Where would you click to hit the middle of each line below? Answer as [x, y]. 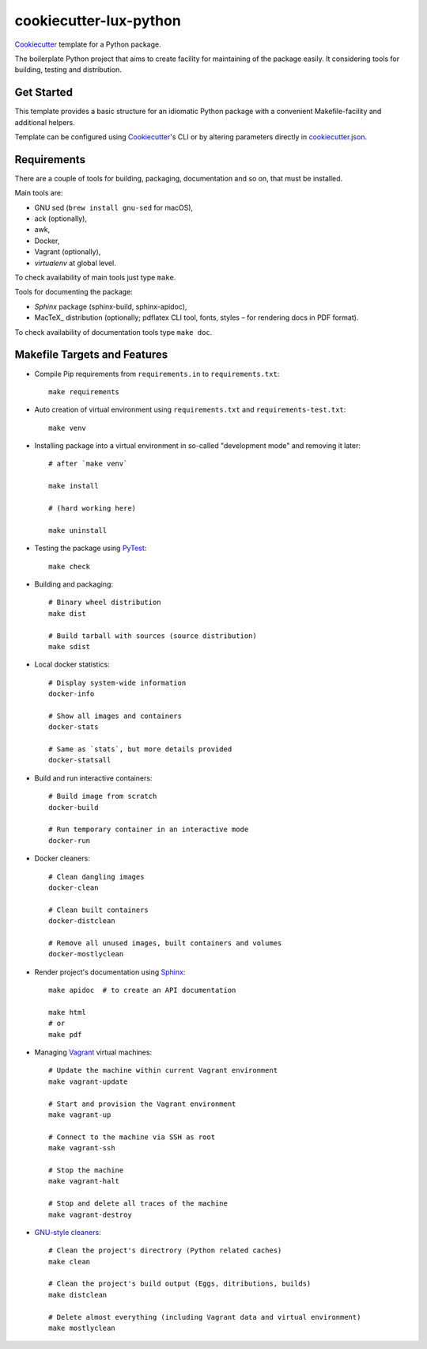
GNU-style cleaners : [68, 1232]
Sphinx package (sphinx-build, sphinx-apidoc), [111, 306]
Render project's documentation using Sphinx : [110, 972]
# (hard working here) [93, 508]
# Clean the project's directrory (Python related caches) [165, 1250]
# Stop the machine [86, 1170]
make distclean [78, 1295]
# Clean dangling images [96, 876]
